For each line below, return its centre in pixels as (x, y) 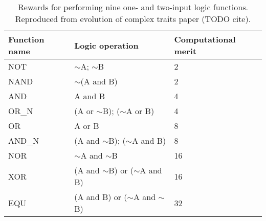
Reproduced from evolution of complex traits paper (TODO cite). (133, 19)
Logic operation (106, 45)
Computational (205, 39)
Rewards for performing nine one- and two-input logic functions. (133, 7)
